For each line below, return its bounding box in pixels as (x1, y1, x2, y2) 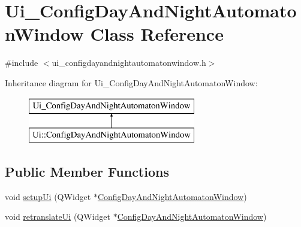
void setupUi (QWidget (5, 190, 91, 202)
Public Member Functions (5, 162, 169, 181)
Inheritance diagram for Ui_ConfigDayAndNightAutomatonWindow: (5, 76, 258, 89)
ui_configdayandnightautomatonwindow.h (52, 56, 206, 69)
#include (5, 56, 38, 69)
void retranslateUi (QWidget (5, 210, 110, 223)
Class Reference (90, 22, 224, 46)
